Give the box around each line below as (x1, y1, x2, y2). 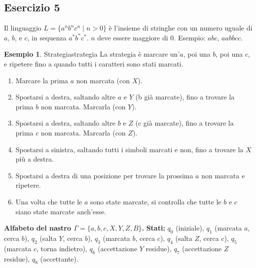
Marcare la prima (15, 75, 69, 85)
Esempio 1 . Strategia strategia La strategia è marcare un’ (4, 49, 180, 59)
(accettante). (40, 253, 78, 264)
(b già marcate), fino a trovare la (135, 92, 235, 102)
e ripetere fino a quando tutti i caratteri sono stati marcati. (4, 58, 183, 68)
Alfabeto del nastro (4, 223, 72, 233)
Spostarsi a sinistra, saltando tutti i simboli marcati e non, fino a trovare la (15, 144, 244, 154)
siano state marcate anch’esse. (15, 206, 107, 216)
